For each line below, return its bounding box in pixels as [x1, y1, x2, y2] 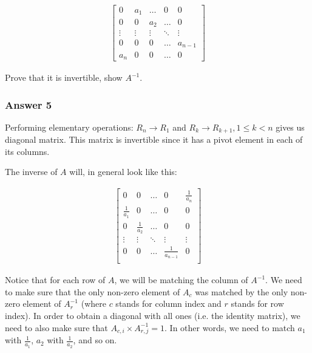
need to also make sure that [5, 321, 108, 334]
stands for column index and [115, 297, 222, 310]
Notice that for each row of [5, 273, 106, 286]
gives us [276, 120, 305, 133]
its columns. [5, 145, 50, 157]
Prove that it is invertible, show [5, 71, 123, 83]
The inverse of [5, 165, 58, 178]
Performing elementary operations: [5, 120, 134, 133]
